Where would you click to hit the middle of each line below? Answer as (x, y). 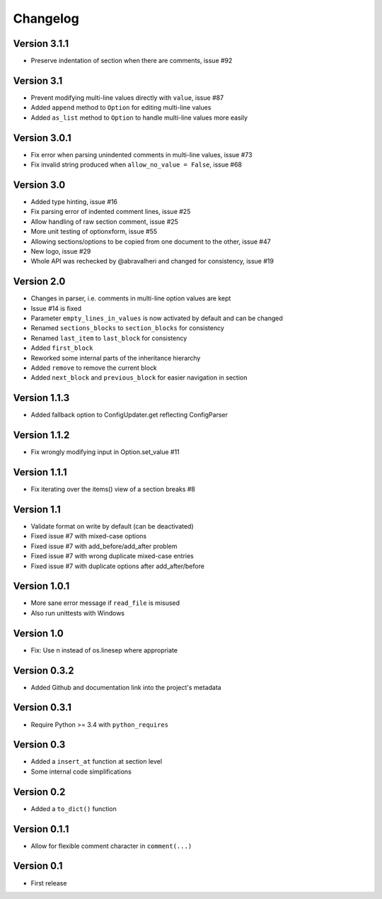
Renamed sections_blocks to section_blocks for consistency (127, 328)
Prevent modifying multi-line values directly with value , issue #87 (127, 97)
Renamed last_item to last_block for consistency (109, 338)
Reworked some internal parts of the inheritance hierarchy (116, 358)
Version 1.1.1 (40, 472)
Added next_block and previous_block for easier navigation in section (139, 378)
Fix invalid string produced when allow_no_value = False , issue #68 (137, 165)
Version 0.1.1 (41, 829)
